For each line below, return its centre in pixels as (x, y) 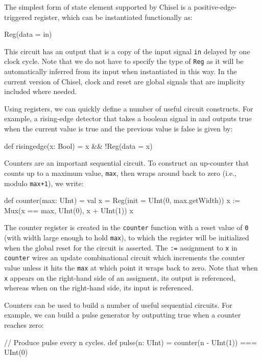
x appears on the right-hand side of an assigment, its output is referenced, (120, 277)
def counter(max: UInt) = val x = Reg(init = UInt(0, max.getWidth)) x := (122, 200)
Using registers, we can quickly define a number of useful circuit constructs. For (129, 108)
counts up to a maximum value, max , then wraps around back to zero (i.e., (120, 173)
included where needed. (41, 91)
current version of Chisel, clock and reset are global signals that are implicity (125, 81)
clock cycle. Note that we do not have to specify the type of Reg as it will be (124, 61)
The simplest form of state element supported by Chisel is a (98, 7)
